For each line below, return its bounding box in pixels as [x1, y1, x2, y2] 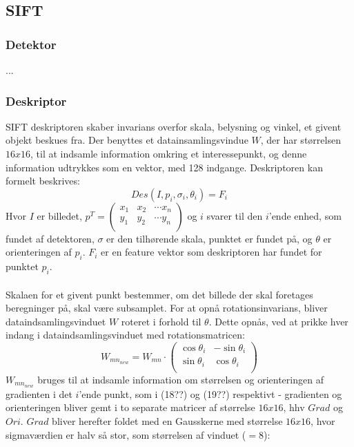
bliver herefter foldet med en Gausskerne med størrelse [52, 414, 283, 428]
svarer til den [206, 208, 263, 222]
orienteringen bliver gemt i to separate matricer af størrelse [6, 400, 255, 415]
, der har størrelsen [260, 133, 341, 147]
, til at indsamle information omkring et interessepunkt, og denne [30, 146, 307, 160]
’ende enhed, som [268, 208, 342, 222]
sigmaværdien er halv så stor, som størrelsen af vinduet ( [6, 427, 246, 441]
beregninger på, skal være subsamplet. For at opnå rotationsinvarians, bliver [6, 301, 328, 315]
